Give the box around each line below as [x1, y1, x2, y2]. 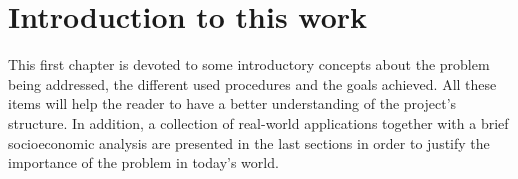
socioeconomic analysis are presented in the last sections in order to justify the [8, 132, 490, 153]
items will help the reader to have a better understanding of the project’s [8, 93, 457, 114]
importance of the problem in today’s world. [8, 152, 279, 173]
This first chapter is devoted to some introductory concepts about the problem [8, 54, 490, 75]
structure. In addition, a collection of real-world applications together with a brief [8, 112, 509, 133]
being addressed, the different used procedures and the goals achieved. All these [8, 73, 497, 94]
